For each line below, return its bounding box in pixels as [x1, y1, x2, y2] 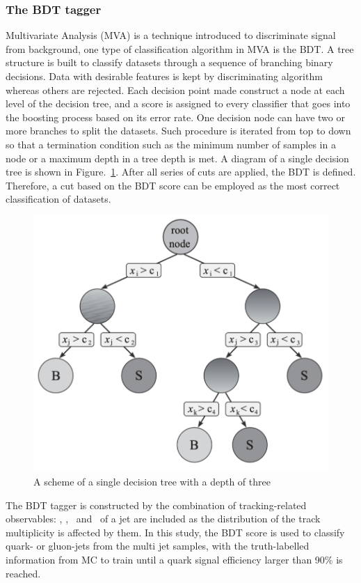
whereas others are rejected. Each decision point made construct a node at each [6, 82, 345, 97]
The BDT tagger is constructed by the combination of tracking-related [6, 497, 307, 512]
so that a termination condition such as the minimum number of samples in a [6, 137, 336, 151]
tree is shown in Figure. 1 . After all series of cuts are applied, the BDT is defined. [6, 164, 356, 179]
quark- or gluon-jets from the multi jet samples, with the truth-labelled [6, 538, 310, 553]
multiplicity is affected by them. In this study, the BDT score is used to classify [6, 524, 345, 539]
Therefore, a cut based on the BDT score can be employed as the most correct [6, 178, 340, 192]
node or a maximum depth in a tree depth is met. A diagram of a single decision [6, 150, 349, 165]
